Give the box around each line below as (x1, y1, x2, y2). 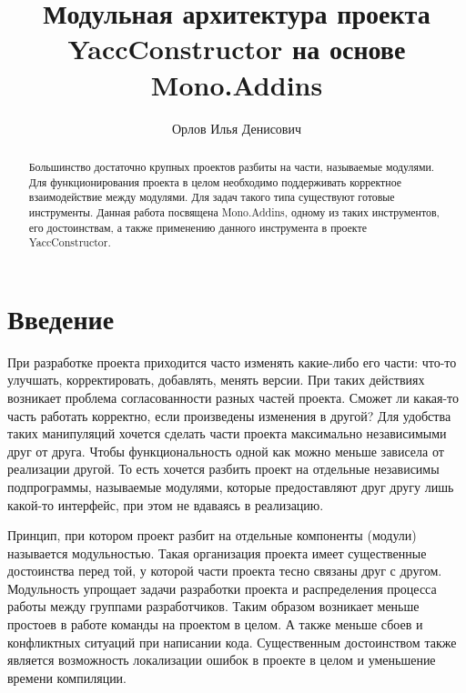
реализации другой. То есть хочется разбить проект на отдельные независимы (7, 459, 440, 478)
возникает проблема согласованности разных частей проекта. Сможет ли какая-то (7, 387, 459, 407)
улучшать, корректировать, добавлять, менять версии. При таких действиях (7, 370, 425, 389)
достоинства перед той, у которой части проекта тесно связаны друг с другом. (7, 561, 442, 580)
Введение (7, 299, 115, 336)
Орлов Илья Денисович (171, 118, 302, 137)
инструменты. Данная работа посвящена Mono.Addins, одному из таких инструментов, (28, 204, 440, 219)
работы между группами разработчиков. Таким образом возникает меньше (7, 597, 420, 616)
